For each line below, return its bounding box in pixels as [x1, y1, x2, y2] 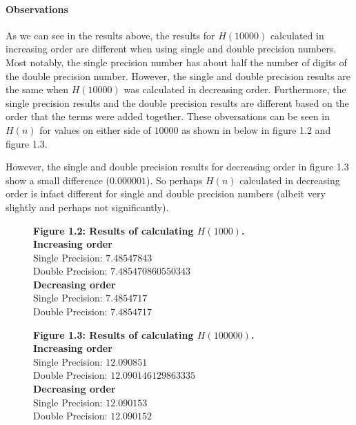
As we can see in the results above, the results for [6, 28, 215, 42]
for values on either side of [39, 122, 151, 137]
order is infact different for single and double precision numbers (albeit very [6, 186, 326, 201]
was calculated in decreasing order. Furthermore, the [123, 82, 346, 97]
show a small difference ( [6, 172, 110, 187]
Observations [6, 1, 68, 16]
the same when [6, 82, 69, 97]
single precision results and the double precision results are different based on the [6, 95, 349, 110]
